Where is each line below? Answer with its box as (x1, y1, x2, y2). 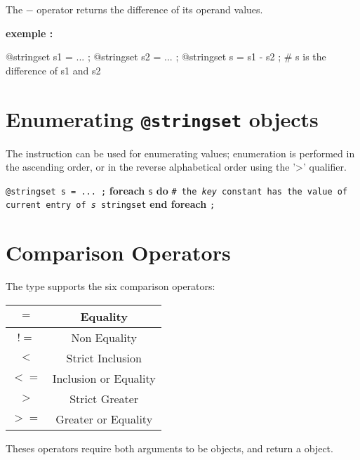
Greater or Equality (55, 410, 153, 427)
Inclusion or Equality (52, 369, 156, 386)
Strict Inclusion (66, 349, 142, 366)
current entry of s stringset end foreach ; (6, 197, 215, 211)
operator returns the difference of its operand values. (36, 2, 263, 16)
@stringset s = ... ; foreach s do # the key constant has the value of (6, 183, 348, 197)
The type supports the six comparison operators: (6, 279, 215, 294)
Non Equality (71, 329, 137, 346)
